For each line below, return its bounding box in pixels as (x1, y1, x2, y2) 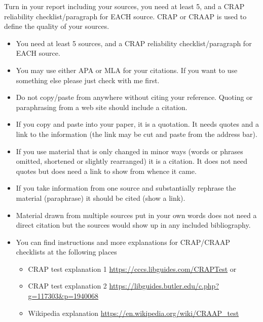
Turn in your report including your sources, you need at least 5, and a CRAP (4, 1, 245, 11)
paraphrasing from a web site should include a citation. (16, 101, 187, 112)
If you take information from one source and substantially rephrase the (16, 183, 236, 193)
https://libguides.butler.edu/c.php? (109, 280, 219, 291)
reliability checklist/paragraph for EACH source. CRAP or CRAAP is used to (4, 11, 247, 21)
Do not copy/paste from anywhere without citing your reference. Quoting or (16, 92, 253, 102)
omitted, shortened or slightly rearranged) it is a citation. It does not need (16, 156, 248, 166)
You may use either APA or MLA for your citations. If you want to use (16, 64, 238, 75)
